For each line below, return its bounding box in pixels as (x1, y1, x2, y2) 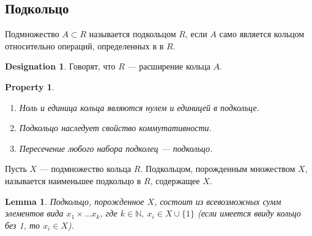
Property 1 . (5, 80, 54, 93)
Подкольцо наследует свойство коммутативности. (19, 121, 212, 134)
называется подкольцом (89, 27, 176, 40)
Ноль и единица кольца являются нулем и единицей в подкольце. (19, 101, 259, 113)
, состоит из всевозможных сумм (154, 195, 281, 207)
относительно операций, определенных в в (5, 39, 164, 52)
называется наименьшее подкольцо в (5, 174, 141, 187)
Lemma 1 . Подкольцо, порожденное (5, 195, 144, 207)
